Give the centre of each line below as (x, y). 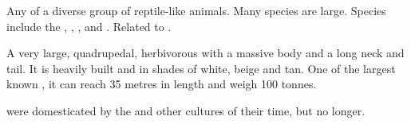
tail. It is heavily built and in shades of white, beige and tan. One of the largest (201, 68)
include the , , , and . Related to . (89, 26)
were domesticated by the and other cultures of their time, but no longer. (186, 110)
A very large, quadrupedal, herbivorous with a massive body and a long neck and (205, 53)
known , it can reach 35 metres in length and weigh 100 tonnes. (162, 84)
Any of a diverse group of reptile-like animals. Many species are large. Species (196, 10)
